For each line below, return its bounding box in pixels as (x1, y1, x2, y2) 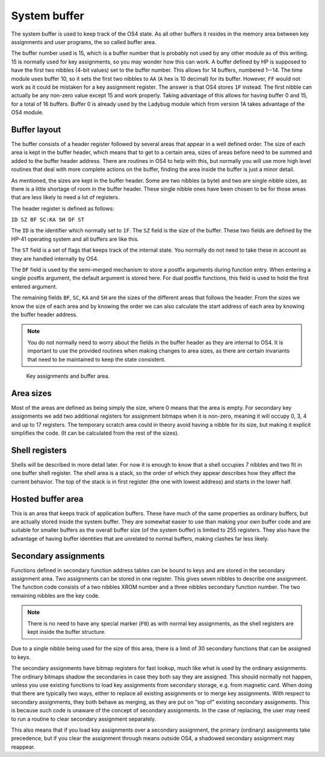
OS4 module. (11, 109, 44, 116)
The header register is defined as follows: (11, 205, 114, 212)
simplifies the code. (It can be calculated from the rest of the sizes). (11, 429, 179, 437)
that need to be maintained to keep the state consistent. (27, 356, 166, 363)
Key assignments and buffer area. (26, 372, 110, 380)
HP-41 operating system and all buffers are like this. (11, 235, 140, 243)
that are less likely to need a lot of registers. (11, 194, 120, 201)
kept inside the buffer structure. (27, 628, 106, 636)
